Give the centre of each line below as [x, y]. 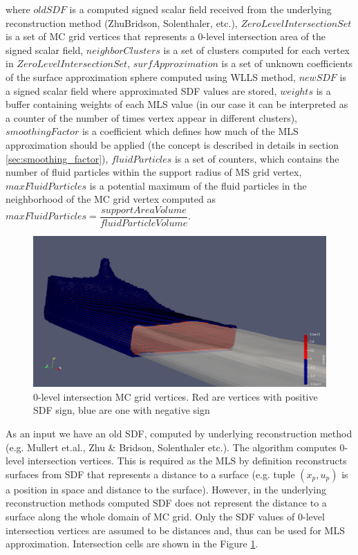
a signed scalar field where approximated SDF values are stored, [141, 90]
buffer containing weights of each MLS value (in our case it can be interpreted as [177, 104]
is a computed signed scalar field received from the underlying [200, 9]
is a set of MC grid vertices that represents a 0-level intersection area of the [166, 36]
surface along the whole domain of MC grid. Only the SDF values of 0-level [165, 516]
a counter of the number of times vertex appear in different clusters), [152, 117]
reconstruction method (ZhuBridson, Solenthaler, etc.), [122, 22]
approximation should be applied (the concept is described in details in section [172, 144]
